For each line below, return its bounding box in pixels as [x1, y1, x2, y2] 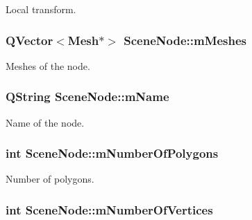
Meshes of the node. [6, 58, 90, 73]
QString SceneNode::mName [6, 88, 169, 105]
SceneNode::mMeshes [124, 31, 247, 48]
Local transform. [6, 2, 76, 16]
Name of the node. [6, 115, 85, 129]
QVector [6, 31, 53, 48]
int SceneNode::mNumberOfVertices [6, 201, 213, 218]
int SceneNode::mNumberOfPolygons [6, 145, 219, 162]
